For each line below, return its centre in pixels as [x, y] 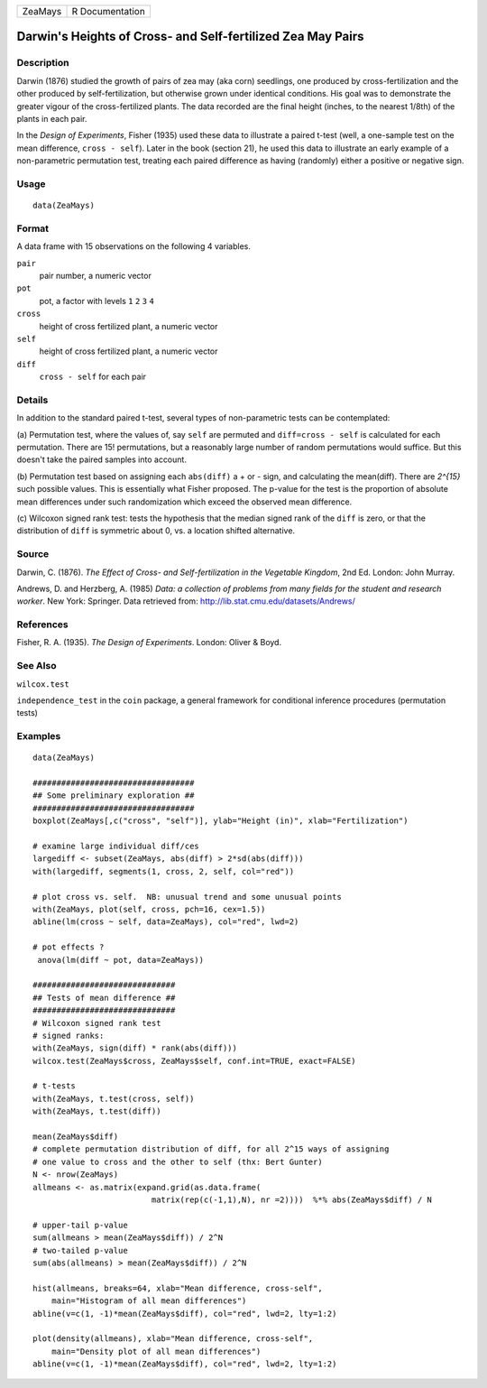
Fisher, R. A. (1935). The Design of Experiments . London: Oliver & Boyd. [149, 643]
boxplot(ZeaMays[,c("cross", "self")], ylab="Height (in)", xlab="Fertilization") [221, 821]
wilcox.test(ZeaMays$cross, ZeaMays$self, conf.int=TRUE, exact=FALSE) [194, 1061]
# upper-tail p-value [80, 1225]
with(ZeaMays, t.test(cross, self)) [114, 1098]
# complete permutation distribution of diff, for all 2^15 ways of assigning [211, 1149]
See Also [37, 666]
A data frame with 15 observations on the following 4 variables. [134, 246]
